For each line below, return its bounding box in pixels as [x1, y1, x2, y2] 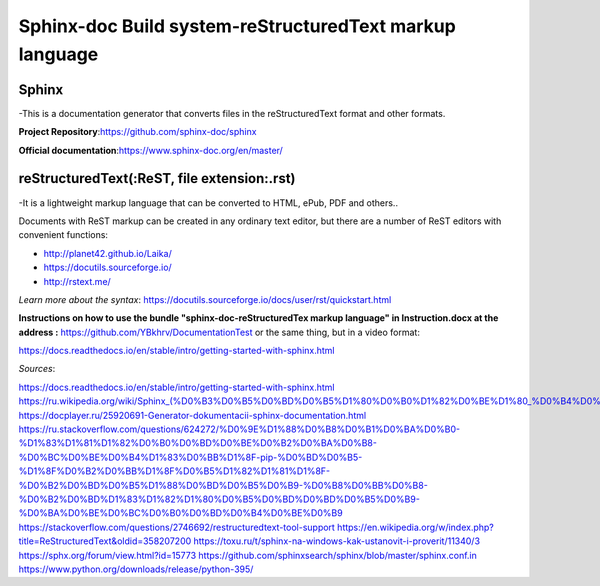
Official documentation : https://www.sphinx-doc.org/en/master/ [18, 144, 284, 156]
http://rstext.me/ [43, 275, 112, 287]
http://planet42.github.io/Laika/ [43, 247, 172, 259]
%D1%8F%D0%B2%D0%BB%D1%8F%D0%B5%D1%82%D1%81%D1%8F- [18, 465, 331, 477]
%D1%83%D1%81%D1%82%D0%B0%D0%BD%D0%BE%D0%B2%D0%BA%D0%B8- [18, 437, 377, 449]
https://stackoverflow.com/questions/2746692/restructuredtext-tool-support [18, 521, 335, 533]
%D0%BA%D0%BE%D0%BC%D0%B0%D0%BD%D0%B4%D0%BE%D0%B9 [18, 507, 344, 519]
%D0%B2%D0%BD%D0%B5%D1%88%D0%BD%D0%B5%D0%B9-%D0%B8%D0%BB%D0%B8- [18, 479, 429, 491]
